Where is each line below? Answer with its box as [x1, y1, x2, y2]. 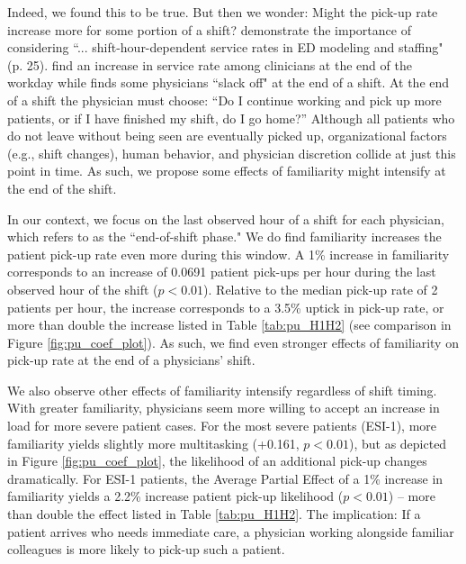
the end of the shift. [7, 178, 117, 197]
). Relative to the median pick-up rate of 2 [203, 279, 438, 298]
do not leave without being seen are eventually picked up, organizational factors [7, 126, 447, 145]
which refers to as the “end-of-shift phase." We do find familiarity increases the [7, 227, 442, 246]
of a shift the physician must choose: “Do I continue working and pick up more [7, 90, 442, 109]
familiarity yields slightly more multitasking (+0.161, [7, 433, 300, 452]
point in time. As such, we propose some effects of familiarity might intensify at [7, 161, 446, 180]
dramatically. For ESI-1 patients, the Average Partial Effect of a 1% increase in [7, 468, 444, 487]
